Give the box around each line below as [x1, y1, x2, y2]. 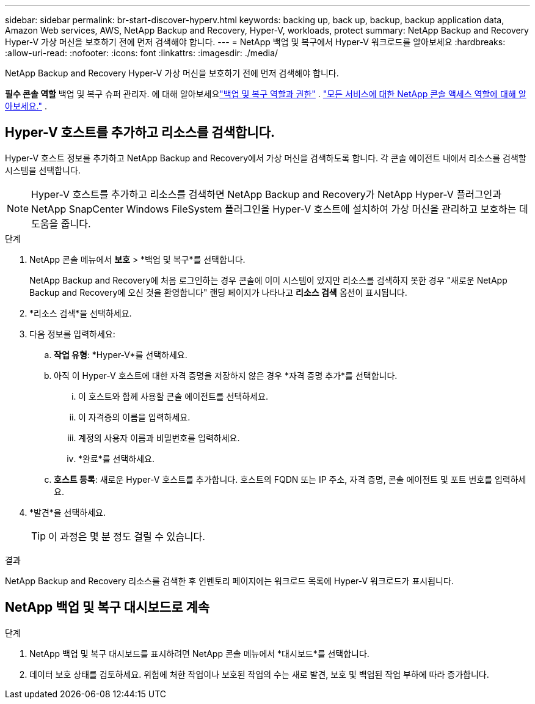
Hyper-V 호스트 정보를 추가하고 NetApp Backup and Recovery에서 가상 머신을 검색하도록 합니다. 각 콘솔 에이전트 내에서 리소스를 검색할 [5, 152, 526, 163]
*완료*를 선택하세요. [78, 453, 155, 464]
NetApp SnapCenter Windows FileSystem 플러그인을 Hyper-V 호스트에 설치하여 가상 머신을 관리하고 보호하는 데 [31, 202, 528, 215]
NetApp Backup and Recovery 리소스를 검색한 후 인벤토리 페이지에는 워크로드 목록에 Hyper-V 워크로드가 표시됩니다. [5, 575, 454, 586]
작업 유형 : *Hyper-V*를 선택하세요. [54, 349, 187, 360]
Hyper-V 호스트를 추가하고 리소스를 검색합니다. [5, 125, 275, 141]
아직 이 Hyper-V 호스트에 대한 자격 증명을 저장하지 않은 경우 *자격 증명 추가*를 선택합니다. [54, 370, 398, 381]
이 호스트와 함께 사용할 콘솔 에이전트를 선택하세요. [78, 391, 269, 402]
